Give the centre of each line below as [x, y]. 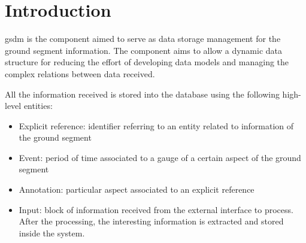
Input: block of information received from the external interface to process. [156, 209]
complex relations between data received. [80, 73]
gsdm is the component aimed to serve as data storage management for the [143, 39]
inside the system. [52, 233]
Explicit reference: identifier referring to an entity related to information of [156, 125]
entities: [38, 106]
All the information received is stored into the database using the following [142, 94]
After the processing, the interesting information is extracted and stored [151, 221]
